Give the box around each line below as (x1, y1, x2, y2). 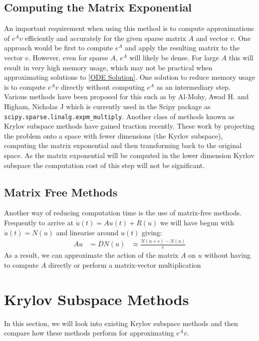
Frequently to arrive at (4, 217, 74, 227)
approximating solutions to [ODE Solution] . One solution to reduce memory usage (4, 72, 256, 82)
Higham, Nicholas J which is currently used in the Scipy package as (4, 101, 211, 111)
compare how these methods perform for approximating (4, 328, 174, 338)
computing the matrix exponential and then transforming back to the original (4, 140, 242, 151)
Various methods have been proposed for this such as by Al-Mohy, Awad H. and (4, 91, 249, 102)
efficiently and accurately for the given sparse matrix (25, 32, 186, 43)
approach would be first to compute (4, 42, 113, 53)
